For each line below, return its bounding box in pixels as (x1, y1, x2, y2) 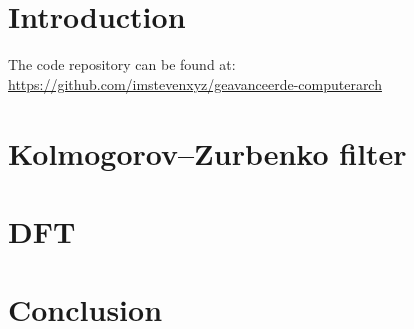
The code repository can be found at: (8, 54, 236, 75)
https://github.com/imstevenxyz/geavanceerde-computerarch (8, 73, 382, 94)
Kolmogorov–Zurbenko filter (8, 132, 407, 173)
